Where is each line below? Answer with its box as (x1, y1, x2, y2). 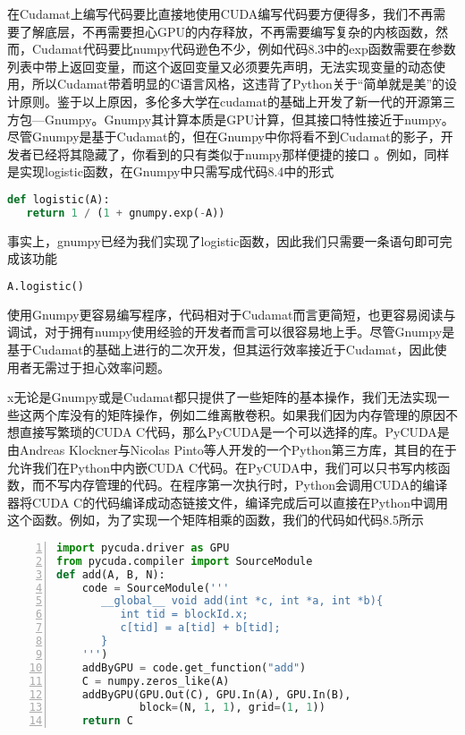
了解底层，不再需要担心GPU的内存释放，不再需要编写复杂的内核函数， (19, 21, 436, 40)
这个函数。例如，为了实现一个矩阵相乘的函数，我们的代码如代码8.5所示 (7, 510, 424, 529)
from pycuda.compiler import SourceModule (56, 554, 313, 568)
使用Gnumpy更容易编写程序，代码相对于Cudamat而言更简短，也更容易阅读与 (7, 304, 456, 323)
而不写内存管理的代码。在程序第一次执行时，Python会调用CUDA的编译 (31, 475, 448, 494)
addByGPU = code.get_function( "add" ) (81, 661, 307, 674)
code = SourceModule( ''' (81, 581, 230, 594)
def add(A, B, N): (56, 568, 165, 581)
